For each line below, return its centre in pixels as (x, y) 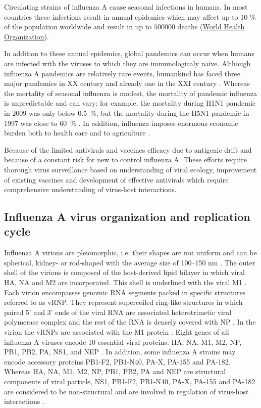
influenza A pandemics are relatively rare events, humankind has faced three (122, 73)
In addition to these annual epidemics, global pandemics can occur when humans (129, 53)
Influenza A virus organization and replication (127, 217)
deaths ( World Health (211, 27)
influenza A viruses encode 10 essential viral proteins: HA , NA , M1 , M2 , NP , (123, 342)
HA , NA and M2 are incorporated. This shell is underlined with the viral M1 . (125, 282)
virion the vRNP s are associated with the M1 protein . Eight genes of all (117, 332)
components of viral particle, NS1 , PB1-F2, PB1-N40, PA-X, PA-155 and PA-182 (130, 381)
